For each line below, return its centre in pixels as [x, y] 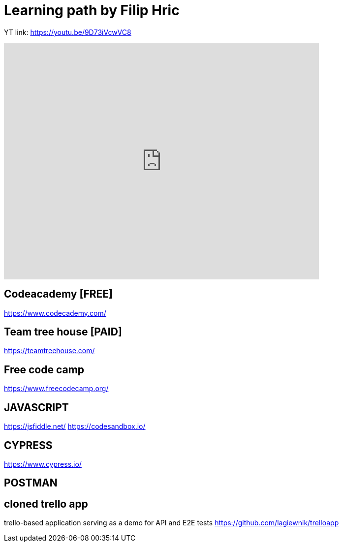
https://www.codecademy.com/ [55, 313]
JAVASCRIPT [36, 407]
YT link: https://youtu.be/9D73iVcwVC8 [68, 32]
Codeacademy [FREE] [58, 294]
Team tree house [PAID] [63, 332]
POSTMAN [31, 483]
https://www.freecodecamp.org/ [56, 389]
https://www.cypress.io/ [43, 464]
